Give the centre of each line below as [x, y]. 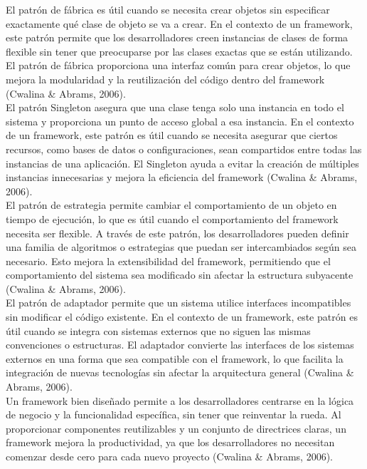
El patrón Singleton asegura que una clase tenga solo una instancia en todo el [175, 107]
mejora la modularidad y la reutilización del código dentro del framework [165, 79]
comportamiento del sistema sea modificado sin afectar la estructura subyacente [180, 275]
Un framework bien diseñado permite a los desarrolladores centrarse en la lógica [180, 400]
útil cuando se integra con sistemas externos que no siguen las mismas [158, 330]
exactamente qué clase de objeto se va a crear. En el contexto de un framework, [179, 23]
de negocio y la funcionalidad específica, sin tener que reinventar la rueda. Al [174, 414]
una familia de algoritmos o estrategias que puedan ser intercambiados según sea [181, 247]
